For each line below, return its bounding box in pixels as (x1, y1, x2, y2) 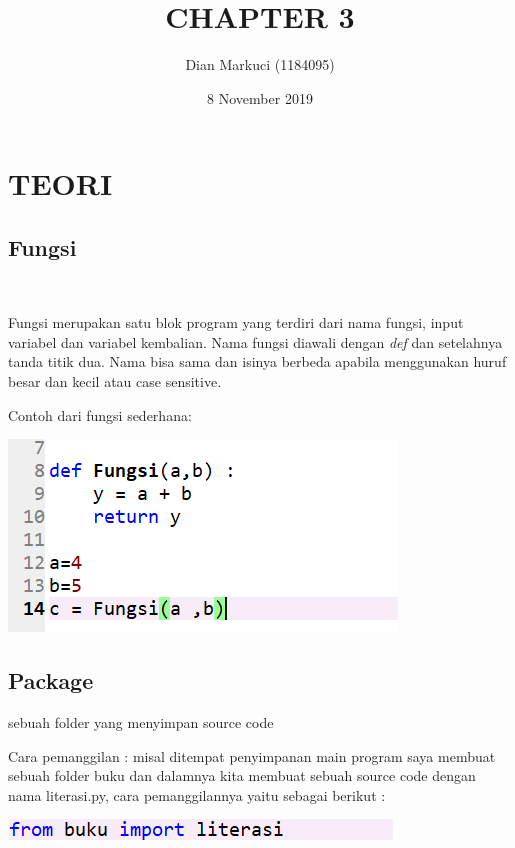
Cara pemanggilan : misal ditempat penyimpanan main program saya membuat (8, 745, 496, 766)
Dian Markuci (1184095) (185, 54, 335, 75)
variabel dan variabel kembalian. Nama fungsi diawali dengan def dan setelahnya (8, 331, 503, 352)
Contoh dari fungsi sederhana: (8, 404, 192, 425)
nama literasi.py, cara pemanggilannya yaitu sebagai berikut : (8, 784, 386, 805)
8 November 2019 (207, 87, 313, 108)
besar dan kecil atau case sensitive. (8, 371, 222, 392)
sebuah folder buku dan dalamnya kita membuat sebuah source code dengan (8, 765, 476, 786)
